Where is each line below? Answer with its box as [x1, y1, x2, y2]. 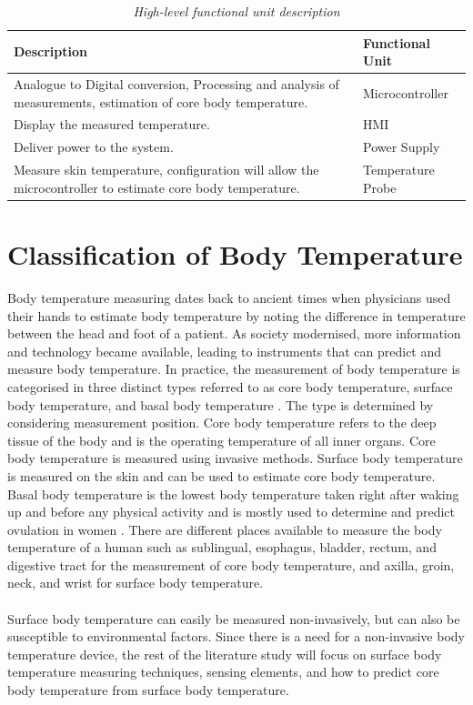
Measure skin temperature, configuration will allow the [14, 160, 319, 179]
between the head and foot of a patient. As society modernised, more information [7, 324, 461, 343]
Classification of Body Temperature [7, 236, 463, 273]
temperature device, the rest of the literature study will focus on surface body [7, 644, 442, 663]
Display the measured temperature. [14, 115, 210, 134]
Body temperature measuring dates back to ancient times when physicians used [7, 287, 451, 307]
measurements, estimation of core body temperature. [14, 92, 308, 111]
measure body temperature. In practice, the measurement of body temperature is [7, 359, 460, 378]
